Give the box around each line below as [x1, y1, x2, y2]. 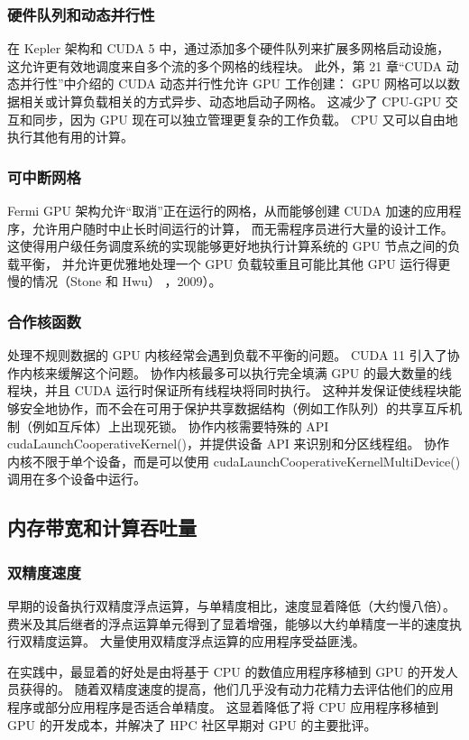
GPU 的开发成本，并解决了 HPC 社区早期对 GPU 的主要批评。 [7, 715, 377, 734]
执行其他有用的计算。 [7, 127, 133, 146]
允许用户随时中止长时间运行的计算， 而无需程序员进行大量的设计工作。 [32, 218, 454, 237]
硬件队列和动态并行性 [7, 3, 155, 25]
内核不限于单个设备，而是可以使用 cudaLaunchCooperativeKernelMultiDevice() [7, 451, 461, 470]
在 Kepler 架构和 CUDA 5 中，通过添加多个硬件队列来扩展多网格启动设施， [7, 39, 450, 58]
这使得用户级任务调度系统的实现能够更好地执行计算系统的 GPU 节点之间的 [7, 236, 448, 255]
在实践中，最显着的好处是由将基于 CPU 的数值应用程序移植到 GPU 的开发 [7, 661, 446, 680]
